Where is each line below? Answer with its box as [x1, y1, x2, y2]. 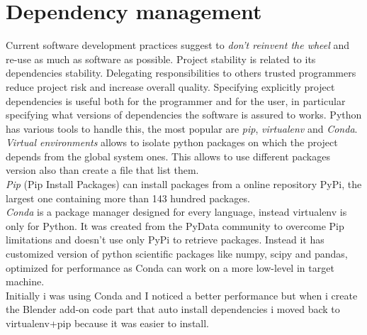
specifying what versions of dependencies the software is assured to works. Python [6, 107, 362, 122]
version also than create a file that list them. [6, 163, 199, 177]
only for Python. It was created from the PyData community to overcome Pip [6, 218, 344, 233]
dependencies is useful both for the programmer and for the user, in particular [6, 93, 346, 108]
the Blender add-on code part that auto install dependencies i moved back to [6, 302, 340, 317]
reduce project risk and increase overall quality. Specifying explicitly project [6, 79, 335, 94]
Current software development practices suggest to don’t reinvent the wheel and [6, 38, 350, 53]
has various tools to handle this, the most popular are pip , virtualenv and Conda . [6, 121, 358, 136]
